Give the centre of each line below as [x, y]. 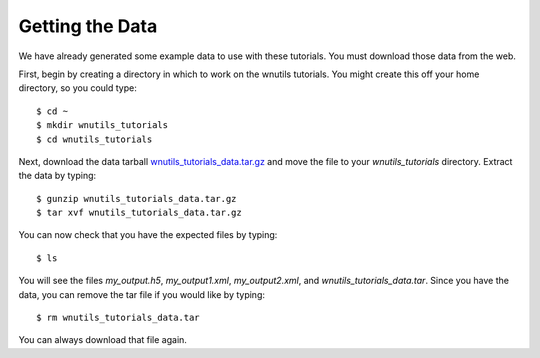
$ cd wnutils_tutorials [94, 139]
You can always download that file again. [102, 340]
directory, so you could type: [77, 88]
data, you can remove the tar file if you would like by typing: [141, 294]
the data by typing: [57, 176]
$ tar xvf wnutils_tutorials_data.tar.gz [139, 213]
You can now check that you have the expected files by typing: [148, 235]
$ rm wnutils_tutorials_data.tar [118, 318]
